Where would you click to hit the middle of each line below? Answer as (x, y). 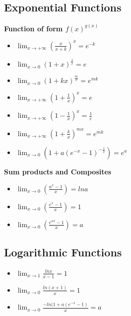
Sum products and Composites (58, 171)
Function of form (33, 28)
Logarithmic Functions (63, 252)
